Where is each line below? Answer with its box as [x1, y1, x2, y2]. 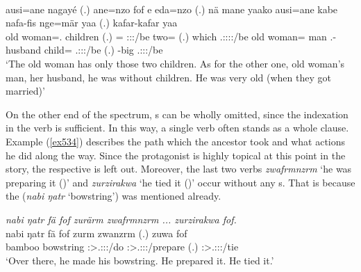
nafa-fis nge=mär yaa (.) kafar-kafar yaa [6, 15, 178, 30]
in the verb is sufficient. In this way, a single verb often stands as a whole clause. [6, 120, 349, 135]
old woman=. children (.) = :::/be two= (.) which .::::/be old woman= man [6, 29, 327, 43]
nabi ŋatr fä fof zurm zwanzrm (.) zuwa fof [6, 225, 187, 240]
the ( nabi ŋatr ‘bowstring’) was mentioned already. [6, 189, 221, 203]
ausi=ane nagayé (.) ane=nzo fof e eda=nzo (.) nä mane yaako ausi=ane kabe [6, 1, 338, 16]
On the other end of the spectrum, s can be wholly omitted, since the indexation [6, 106, 349, 121]
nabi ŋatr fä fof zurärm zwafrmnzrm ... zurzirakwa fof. [6, 211, 237, 226]
